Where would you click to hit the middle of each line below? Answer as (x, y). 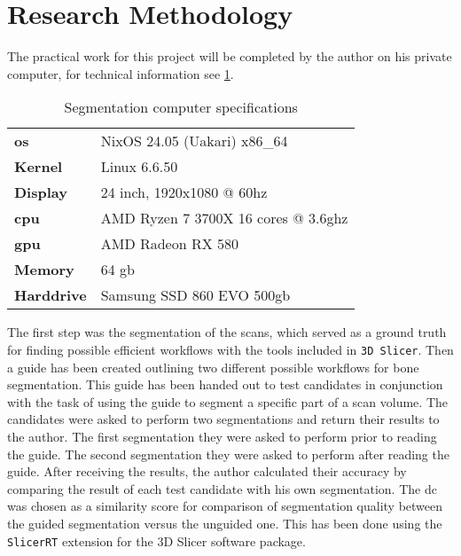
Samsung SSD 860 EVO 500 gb (195, 295)
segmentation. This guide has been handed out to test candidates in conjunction (225, 384)
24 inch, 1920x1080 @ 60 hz (184, 192)
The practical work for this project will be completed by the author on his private (230, 56)
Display (41, 192)
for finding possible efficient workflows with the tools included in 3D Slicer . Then (230, 349)
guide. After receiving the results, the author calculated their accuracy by (207, 471)
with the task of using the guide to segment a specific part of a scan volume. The (227, 401)
